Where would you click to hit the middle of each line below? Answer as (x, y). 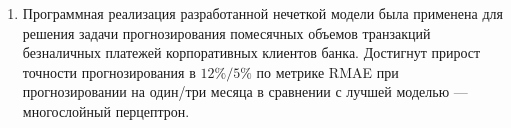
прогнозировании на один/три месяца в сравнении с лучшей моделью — (245, 91)
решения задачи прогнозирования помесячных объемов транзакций (226, 32)
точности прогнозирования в (109, 71)
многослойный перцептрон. (106, 110)
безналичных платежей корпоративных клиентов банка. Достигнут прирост (251, 52)
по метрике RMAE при (327, 71)
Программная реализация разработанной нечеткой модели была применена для (262, 13)
